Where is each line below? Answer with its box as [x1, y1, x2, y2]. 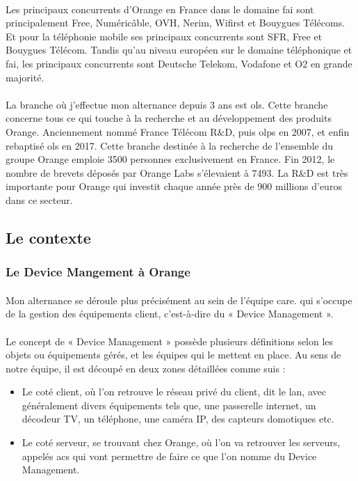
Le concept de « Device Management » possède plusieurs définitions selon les [6, 333, 334, 348]
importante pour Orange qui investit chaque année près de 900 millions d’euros [6, 179, 342, 194]
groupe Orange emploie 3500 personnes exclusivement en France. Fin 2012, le [6, 152, 335, 166]
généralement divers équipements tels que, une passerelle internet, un [22, 397, 316, 412]
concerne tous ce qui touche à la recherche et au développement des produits [6, 111, 332, 125]
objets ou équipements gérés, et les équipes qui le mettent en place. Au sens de [6, 347, 341, 362]
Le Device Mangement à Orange [6, 263, 190, 281]
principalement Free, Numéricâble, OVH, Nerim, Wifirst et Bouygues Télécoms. [6, 15, 345, 30]
